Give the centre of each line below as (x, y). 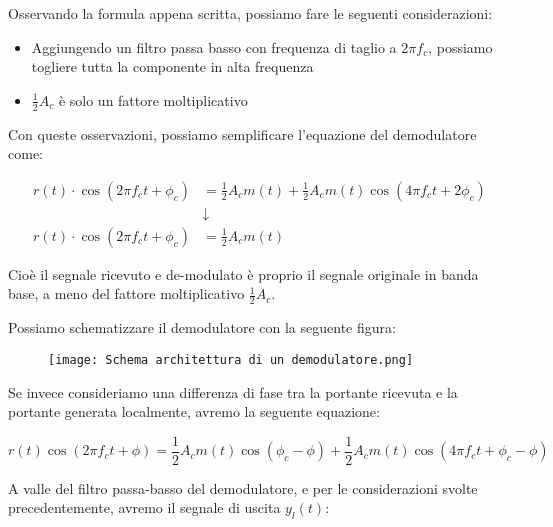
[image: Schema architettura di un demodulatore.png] (231, 359)
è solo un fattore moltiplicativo (153, 99)
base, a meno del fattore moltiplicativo (126, 293)
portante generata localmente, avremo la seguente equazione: (194, 411)
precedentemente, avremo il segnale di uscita (144, 507)
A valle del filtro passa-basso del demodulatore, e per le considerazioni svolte (243, 487)
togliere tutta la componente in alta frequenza (172, 66)
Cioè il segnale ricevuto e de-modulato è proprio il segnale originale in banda (243, 273)
